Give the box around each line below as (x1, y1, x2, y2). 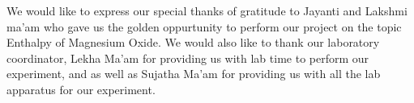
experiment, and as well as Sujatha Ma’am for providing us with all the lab (6, 65, 381, 82)
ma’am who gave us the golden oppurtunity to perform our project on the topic (6, 18, 402, 35)
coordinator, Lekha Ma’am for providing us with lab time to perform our (6, 49, 369, 66)
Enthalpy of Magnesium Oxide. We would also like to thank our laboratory (6, 34, 380, 51)
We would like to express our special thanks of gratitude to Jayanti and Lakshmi (6, 2, 408, 19)
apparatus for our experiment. (6, 80, 156, 97)
